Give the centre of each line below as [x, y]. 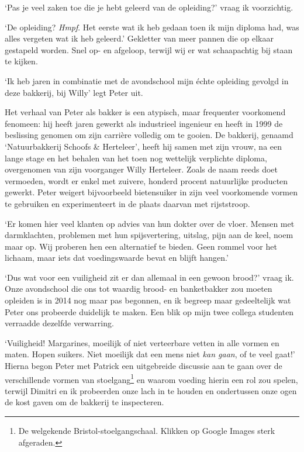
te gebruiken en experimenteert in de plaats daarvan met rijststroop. [127, 203]
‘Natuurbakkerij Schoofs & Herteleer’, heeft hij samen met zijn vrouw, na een [144, 146]
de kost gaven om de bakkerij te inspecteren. [84, 402]
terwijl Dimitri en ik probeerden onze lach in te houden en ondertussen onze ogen [151, 390]
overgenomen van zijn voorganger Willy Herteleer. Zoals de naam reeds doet [141, 169]
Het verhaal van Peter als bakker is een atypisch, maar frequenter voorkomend [145, 112]
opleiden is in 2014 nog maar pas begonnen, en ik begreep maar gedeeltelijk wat [148, 300]
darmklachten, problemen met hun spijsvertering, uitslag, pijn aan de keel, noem [149, 235]
